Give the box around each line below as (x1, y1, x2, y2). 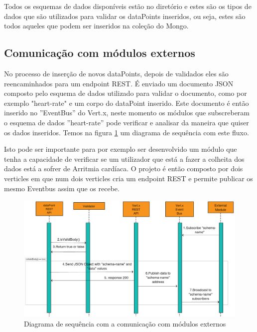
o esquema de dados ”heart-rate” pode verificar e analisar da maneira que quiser (4, 117, 249, 127)
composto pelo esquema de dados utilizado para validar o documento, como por (4, 88, 247, 98)
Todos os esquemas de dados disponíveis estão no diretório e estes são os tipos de (4, 1, 252, 11)
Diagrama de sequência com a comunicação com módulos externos (24, 318, 226, 329)
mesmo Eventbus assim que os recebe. (4, 183, 120, 193)
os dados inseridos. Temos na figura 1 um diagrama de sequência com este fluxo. (4, 127, 249, 137)
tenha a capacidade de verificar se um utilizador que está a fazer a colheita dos (4, 153, 245, 164)
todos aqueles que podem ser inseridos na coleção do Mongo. (4, 20, 189, 31)
